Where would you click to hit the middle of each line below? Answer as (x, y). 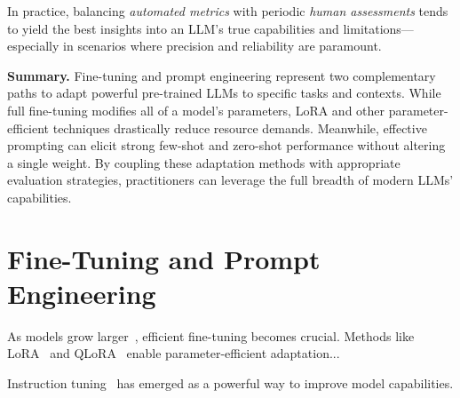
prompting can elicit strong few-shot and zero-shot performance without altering (226, 145)
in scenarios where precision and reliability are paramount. (222, 46)
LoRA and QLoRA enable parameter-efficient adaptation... (174, 353)
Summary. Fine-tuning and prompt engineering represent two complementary (222, 75)
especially (33, 46)
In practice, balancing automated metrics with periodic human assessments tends (228, 11)
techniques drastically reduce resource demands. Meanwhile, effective (240, 127)
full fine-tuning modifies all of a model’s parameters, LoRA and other (196, 110)
